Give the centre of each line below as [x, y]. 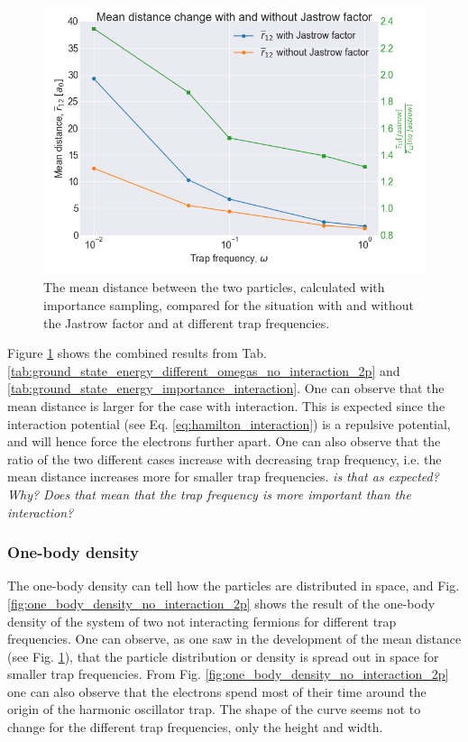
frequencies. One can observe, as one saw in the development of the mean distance [234, 639]
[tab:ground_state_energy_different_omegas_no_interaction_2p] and [204, 370]
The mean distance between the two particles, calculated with [214, 287]
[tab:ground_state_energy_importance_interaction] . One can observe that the [226, 388]
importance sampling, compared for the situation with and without [229, 304]
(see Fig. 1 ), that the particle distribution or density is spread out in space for [223, 656]
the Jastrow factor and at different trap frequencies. [187, 322]
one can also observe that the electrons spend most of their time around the [217, 691]
